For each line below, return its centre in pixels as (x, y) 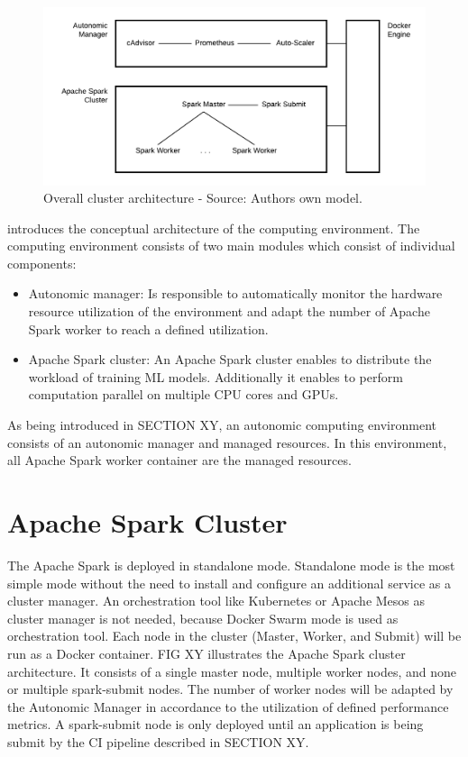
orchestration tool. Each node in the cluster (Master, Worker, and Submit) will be (234, 636)
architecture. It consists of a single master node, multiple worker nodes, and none (232, 671)
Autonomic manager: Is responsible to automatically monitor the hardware (235, 293)
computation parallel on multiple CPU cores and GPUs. (184, 394)
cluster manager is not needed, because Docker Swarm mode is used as (203, 618)
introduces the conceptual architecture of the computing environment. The (214, 228)
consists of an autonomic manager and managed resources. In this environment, (227, 442)
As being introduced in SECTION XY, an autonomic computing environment (222, 425)
